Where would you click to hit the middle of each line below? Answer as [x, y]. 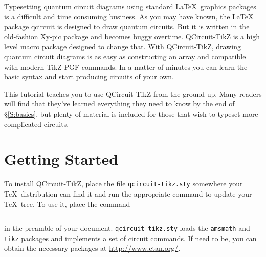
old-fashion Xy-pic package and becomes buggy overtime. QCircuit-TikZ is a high [132, 36]
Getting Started [61, 159]
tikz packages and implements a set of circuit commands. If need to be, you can [130, 238]
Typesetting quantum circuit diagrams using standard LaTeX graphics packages [130, 6]
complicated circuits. [37, 124]
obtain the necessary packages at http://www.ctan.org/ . [92, 248]
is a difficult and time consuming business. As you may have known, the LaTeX [129, 16]
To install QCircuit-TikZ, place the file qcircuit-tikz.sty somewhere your [124, 184]
